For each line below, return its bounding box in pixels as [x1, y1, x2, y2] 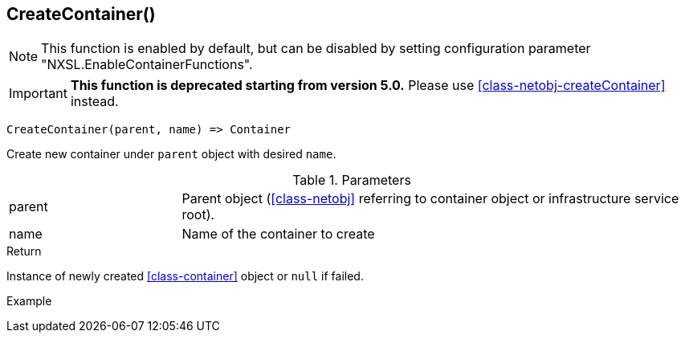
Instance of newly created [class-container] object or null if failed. [6, 269, 364, 284]
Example [6, 294, 52, 308]
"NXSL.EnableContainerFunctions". [41, 56, 253, 73]
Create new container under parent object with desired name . [6, 147, 336, 161]
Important [9, 85, 67, 102]
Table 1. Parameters [292, 172, 411, 189]
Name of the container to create [181, 226, 375, 243]
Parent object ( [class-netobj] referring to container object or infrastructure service [181, 190, 679, 207]
